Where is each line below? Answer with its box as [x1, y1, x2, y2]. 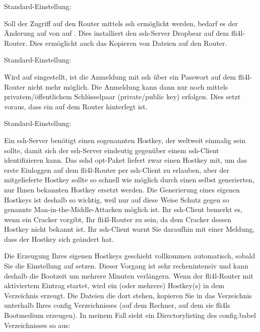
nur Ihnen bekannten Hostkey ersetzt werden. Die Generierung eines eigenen [4, 184, 240, 194]
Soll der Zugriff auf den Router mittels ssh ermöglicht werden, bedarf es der [4, 18, 238, 28]
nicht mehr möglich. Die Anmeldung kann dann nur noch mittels [27, 81, 228, 92]
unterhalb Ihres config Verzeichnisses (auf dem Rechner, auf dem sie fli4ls [4, 300, 230, 310]
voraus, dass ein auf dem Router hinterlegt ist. [4, 101, 148, 111]
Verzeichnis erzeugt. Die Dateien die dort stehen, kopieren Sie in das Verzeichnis [4, 290, 252, 300]
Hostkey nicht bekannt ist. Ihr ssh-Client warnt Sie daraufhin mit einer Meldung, [4, 224, 255, 234]
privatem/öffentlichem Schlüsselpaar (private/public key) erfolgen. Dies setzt [4, 91, 241, 102]
